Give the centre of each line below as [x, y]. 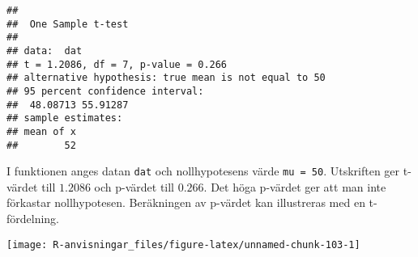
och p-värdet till [134, 186]
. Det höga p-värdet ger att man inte [295, 186]
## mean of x [41, 131]
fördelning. [33, 219]
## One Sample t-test [68, 24]
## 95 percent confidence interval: [105, 91]
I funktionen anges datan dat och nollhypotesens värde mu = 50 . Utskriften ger [203, 171]
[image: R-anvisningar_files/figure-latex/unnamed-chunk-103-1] [183, 244]
